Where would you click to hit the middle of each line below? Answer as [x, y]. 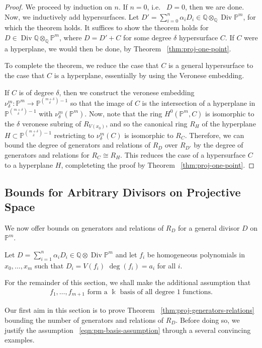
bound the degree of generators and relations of [78, 145]
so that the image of [101, 102]
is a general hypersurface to [211, 65]
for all [166, 265]
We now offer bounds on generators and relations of [84, 227]
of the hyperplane [229, 123]
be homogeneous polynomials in [196, 254]
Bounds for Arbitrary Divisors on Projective [123, 192]
